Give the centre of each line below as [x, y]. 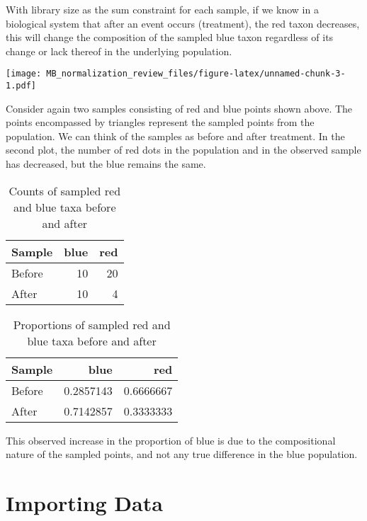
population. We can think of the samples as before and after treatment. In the [175, 136]
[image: [24, 74]
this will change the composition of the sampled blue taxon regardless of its [170, 37]
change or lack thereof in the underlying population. [119, 51]
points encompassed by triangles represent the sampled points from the [160, 122]
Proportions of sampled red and [92, 324]
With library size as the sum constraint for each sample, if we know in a [162, 9]
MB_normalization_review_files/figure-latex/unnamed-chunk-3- [196, 74]
